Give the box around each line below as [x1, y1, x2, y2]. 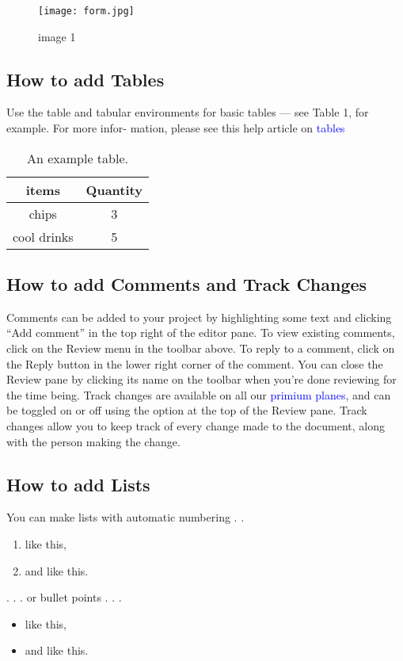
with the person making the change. [6, 433, 181, 449]
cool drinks [13, 227, 74, 246]
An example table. [26, 148, 128, 167]
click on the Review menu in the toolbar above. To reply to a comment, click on [6, 340, 395, 357]
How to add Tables [6, 67, 165, 91]
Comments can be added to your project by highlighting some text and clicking [6, 308, 392, 325]
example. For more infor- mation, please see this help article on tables [6, 120, 345, 136]
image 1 [38, 28, 76, 44]
